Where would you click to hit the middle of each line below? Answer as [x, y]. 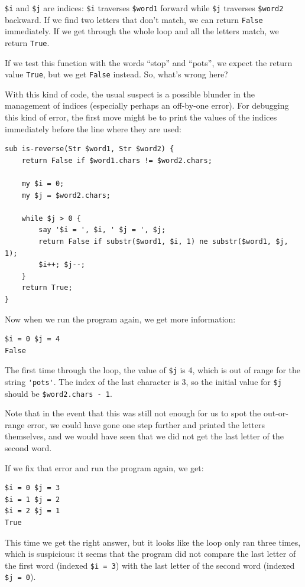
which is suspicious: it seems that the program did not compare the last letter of [150, 554]
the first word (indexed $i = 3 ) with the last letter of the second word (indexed [150, 565]
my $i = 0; [43, 183]
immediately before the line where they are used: [93, 128]
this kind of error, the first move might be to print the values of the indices [141, 117]
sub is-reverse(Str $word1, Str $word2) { [90, 149]
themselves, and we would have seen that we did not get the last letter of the [144, 436]
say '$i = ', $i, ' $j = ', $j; [102, 230]
